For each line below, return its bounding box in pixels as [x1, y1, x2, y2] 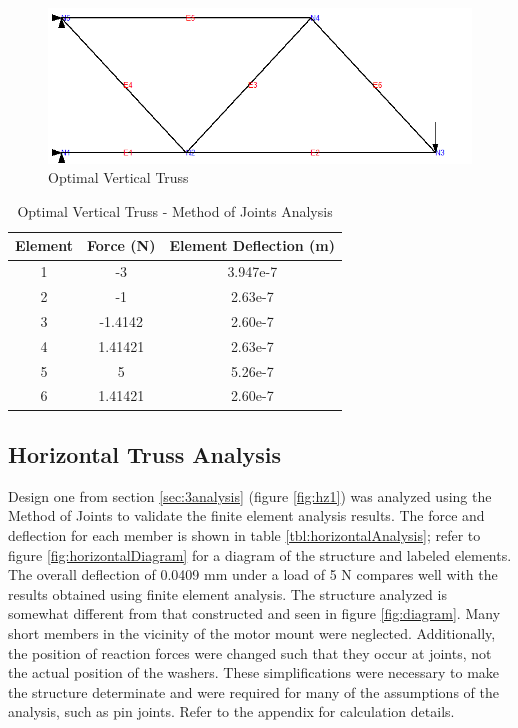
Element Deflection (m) [169, 235, 336, 256]
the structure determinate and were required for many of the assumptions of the [8, 681, 499, 702]
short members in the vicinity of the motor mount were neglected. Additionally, [8, 622, 496, 643]
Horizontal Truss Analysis [8, 438, 281, 469]
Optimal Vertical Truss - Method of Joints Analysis [17, 200, 333, 221]
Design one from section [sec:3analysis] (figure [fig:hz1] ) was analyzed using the [8, 485, 492, 506]
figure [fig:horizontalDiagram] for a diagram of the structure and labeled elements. [8, 544, 512, 565]
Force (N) [86, 235, 156, 256]
